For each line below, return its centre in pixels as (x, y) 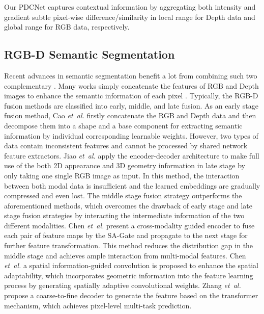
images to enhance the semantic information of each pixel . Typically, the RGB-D (131, 96)
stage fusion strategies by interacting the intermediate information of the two (124, 215)
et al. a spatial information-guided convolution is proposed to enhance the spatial (131, 265)
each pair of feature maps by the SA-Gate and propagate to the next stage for (126, 235)
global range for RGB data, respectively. (67, 27)
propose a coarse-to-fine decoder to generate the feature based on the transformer (131, 295)
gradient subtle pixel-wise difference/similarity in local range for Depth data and (130, 17)
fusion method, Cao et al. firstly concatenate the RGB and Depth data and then (130, 115)
